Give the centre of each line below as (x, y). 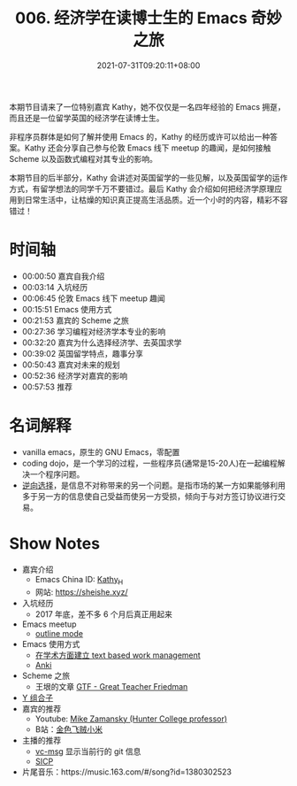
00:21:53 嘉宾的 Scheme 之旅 (76, 320)
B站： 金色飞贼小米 (69, 729)
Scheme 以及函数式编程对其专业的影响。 (83, 158)
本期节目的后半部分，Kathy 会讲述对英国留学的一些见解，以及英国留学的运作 (148, 177)
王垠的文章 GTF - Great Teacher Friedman (111, 686)
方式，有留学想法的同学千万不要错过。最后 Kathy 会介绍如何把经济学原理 (142, 189)
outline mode (59, 633)
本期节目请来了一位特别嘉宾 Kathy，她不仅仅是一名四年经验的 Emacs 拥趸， (147, 106)
